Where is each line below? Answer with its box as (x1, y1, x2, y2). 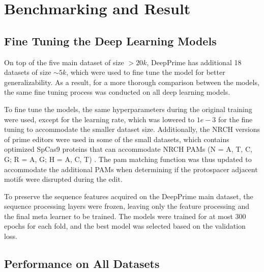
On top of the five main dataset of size (4, 57, 124, 67)
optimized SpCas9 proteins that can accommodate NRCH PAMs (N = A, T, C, (4, 144, 252, 154)
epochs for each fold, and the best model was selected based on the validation (4, 221, 246, 231)
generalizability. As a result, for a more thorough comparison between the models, (4, 76, 259, 87)
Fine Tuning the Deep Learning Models (4, 33, 217, 48)
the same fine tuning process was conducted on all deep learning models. (4, 87, 230, 97)
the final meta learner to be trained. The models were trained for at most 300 (4, 210, 246, 221)
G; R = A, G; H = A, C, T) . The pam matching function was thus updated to (4, 153, 252, 164)
